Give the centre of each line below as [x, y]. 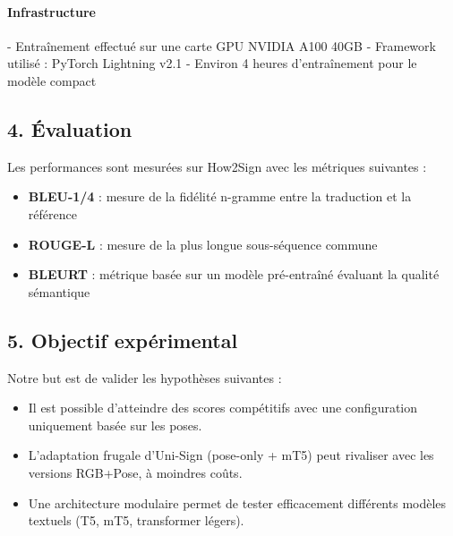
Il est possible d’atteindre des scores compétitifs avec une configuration [223, 408]
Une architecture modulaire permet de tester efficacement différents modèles [237, 502]
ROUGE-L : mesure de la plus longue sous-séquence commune [203, 244]
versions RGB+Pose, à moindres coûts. [135, 472]
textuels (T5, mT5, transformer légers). [136, 520]
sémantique [59, 291]
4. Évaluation [70, 128]
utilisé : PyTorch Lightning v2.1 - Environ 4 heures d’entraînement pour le [212, 63]
